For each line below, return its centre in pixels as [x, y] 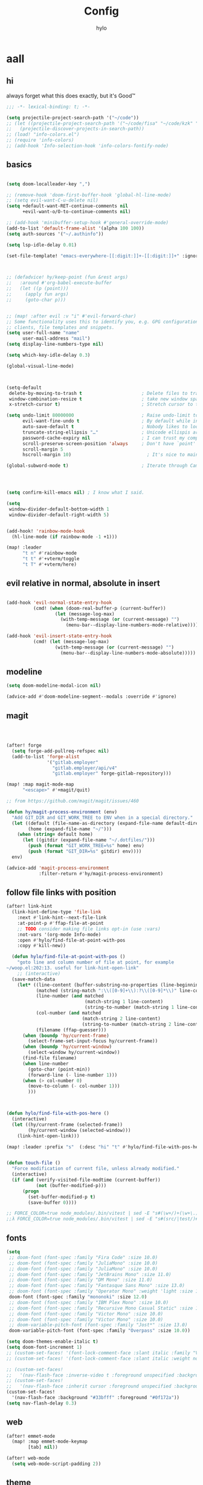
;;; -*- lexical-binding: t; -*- [48, 107]
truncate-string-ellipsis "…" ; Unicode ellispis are [111, 432]
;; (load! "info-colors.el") [43, 134]
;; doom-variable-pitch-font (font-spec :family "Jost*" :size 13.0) [98, 1325]
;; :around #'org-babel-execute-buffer [59, 283]
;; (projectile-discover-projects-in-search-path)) [76, 129]
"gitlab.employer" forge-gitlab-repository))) [112, 773]
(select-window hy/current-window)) [74, 1053]
